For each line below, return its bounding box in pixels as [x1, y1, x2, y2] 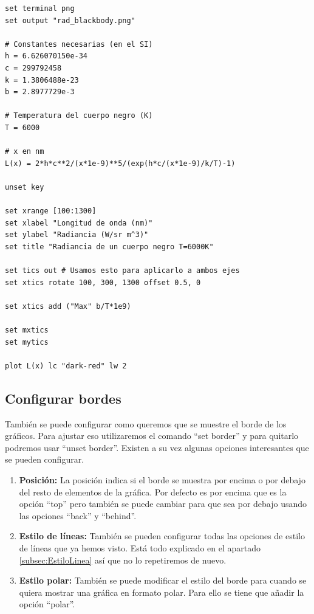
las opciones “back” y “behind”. [19, 509, 137, 522]
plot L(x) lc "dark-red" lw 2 [5, 361, 127, 370]
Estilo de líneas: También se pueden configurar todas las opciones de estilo [19, 529, 305, 542]
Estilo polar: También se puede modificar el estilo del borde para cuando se [19, 574, 307, 587]
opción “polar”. [19, 598, 75, 610]
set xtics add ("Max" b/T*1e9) [5, 302, 131, 311]
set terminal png [5, 4, 75, 13]
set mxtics [5, 326, 49, 335]
